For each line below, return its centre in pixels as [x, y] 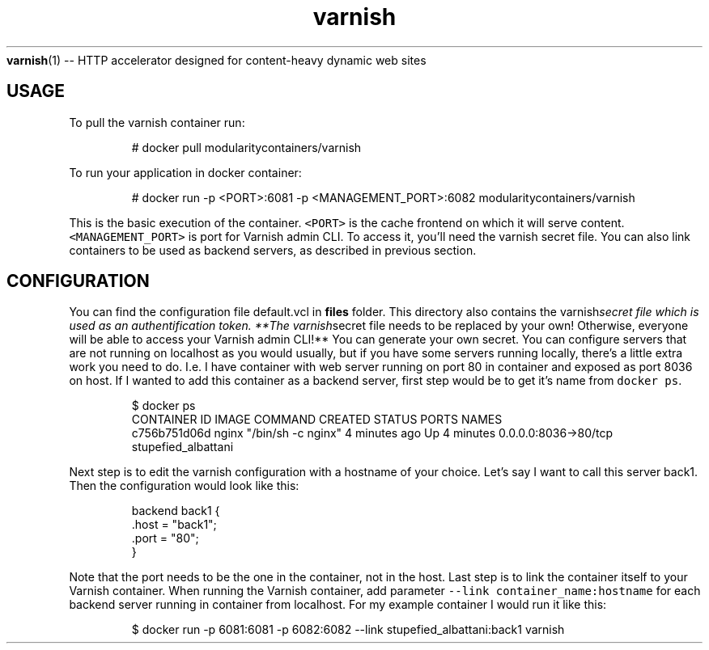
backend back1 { [176, 511]
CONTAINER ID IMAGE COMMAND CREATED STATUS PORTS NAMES [317, 420]
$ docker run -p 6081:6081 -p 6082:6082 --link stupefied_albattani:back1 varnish [348, 630]
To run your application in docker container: [185, 172]
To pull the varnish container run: [157, 122]
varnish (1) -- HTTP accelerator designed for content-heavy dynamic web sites [217, 60]
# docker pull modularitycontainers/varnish [246, 147]
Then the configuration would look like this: [184, 486]
